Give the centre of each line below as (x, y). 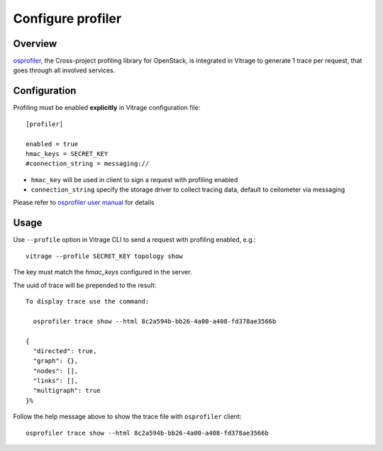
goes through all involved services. (64, 70)
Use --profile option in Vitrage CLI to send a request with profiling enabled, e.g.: (134, 240)
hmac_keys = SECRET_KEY (67, 154)
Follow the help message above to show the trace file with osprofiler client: (127, 417)
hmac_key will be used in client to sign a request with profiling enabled (134, 179)
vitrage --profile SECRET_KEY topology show (105, 256)
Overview (35, 44)
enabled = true (52, 144)
